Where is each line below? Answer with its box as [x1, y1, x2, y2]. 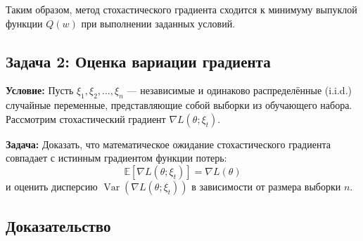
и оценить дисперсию [6, 178, 98, 193]
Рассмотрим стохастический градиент [6, 111, 166, 126]
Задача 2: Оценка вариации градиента [6, 50, 271, 72]
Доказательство [6, 215, 111, 237]
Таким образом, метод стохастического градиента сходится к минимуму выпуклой [6, 2, 357, 16]
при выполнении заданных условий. [81, 15, 236, 30]
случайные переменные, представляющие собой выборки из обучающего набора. [6, 98, 352, 112]
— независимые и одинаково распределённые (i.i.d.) [127, 83, 352, 98]
